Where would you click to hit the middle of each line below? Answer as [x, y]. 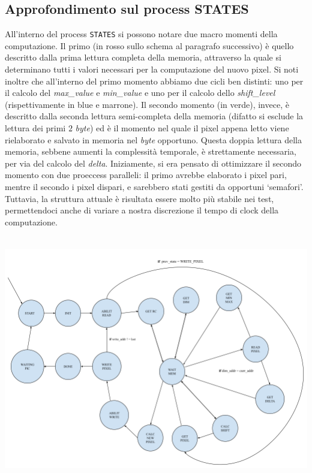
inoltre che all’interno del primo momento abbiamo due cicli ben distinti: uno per [154, 81]
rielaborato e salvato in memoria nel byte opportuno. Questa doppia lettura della [153, 139]
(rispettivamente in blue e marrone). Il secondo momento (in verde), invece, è [147, 104]
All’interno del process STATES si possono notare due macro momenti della [141, 34]
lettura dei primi [35, 128]
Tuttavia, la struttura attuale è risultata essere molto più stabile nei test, [139, 198]
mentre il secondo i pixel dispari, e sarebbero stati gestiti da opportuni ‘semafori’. [154, 186]
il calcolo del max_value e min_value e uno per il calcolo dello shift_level [140, 93]
